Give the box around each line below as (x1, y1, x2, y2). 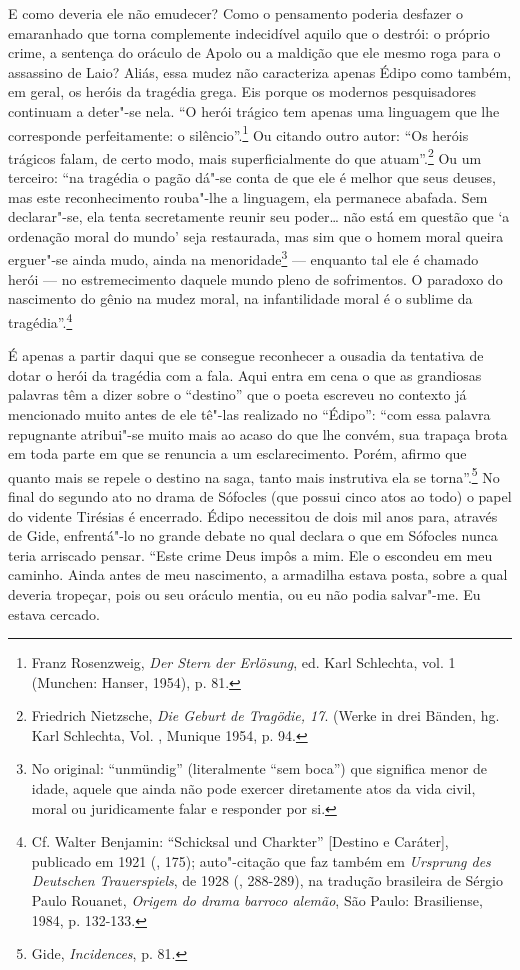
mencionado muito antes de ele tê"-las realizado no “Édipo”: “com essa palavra (8, 403, 491, 424)
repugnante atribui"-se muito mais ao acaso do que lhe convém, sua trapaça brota (8, 423, 508, 444)
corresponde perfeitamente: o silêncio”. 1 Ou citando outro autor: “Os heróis (8, 121, 469, 145)
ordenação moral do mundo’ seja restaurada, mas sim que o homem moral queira (8, 225, 504, 246)
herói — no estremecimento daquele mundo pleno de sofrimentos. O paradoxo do (8, 268, 503, 289)
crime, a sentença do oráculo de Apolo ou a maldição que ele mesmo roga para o (8, 42, 501, 63)
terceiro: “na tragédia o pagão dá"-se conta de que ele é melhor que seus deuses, (8, 167, 496, 188)
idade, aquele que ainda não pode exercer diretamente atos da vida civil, (31, 778, 476, 799)
